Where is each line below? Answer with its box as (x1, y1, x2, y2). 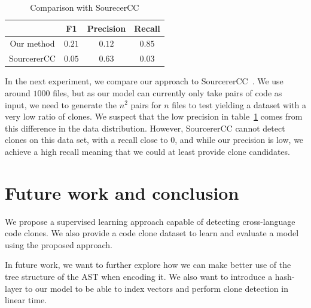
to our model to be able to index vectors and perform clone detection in (25, 282, 288, 294)
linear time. (5, 294, 47, 306)
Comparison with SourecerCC (30, 1, 139, 13)
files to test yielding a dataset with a (172, 98, 306, 111)
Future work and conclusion (5, 180, 239, 205)
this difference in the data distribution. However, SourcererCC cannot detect (5, 121, 285, 134)
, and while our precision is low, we (175, 133, 304, 146)
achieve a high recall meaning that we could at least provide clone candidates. (5, 145, 290, 157)
